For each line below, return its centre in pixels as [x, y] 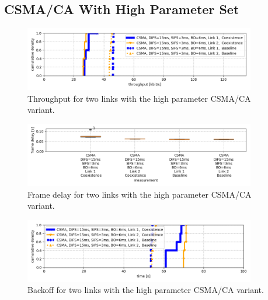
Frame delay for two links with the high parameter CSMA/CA [140, 194]
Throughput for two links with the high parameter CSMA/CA [139, 98]
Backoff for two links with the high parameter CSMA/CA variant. [146, 290]
